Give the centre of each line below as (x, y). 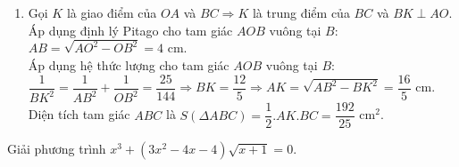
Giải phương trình (57, 149)
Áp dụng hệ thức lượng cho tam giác (129, 65)
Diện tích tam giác (79, 114)
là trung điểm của (301, 12)
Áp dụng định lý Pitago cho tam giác (130, 30)
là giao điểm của (112, 12)
